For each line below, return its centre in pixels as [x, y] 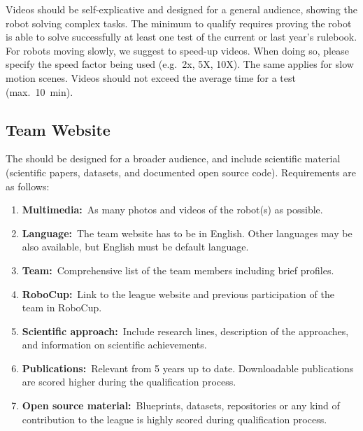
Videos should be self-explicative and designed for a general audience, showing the [181, 9]
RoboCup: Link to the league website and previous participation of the [178, 294]
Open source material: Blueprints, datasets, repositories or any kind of [181, 405]
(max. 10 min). [40, 91]
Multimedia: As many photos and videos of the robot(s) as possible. [172, 210]
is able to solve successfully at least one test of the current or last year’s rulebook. [181, 37]
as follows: [28, 186]
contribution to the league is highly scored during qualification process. [175, 419]
